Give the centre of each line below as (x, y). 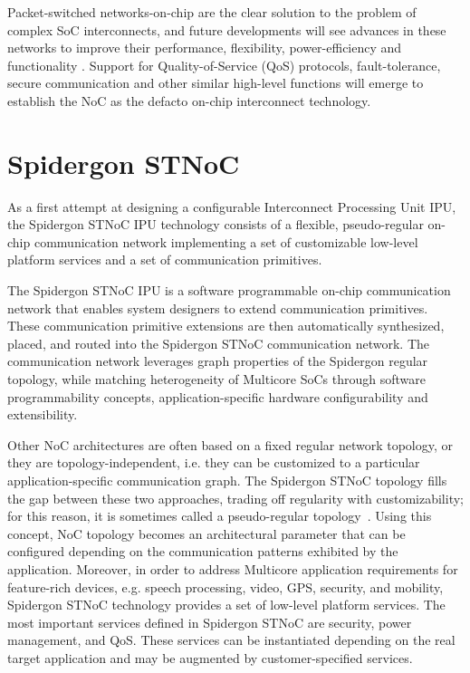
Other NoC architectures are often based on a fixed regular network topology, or (230, 444)
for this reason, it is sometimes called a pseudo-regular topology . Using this (220, 516)
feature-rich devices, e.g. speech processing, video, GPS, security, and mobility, (225, 586)
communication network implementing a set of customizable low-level (226, 241)
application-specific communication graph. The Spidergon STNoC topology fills (227, 480)
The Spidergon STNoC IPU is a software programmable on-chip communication (229, 290)
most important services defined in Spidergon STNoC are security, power (210, 622)
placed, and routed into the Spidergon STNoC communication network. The (219, 343)
